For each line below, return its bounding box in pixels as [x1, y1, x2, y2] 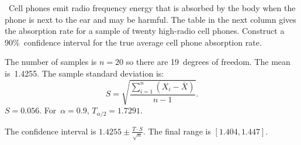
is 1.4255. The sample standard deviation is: [5, 67, 164, 79]
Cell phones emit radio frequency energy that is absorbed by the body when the [8, 2, 296, 13]
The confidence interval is [5, 125, 96, 137]
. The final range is [143, 125, 211, 137]
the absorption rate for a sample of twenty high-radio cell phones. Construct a [5, 25, 285, 37]
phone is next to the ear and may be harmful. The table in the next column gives [5, 13, 296, 25]
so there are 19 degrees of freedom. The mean [126, 56, 290, 68]
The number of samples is [5, 56, 97, 68]
